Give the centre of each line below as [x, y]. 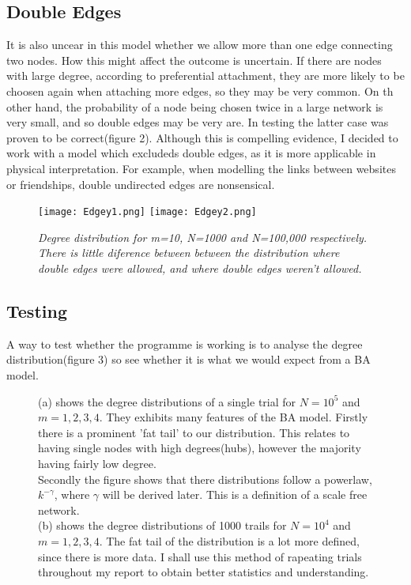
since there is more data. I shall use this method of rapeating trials [200, 556]
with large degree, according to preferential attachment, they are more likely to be [205, 75]
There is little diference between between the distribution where [189, 253]
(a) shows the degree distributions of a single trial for [167, 401]
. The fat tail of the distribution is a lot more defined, [229, 540]
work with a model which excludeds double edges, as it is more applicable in [191, 153]
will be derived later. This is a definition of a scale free [235, 494]
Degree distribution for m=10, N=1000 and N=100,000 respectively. [203, 237]
